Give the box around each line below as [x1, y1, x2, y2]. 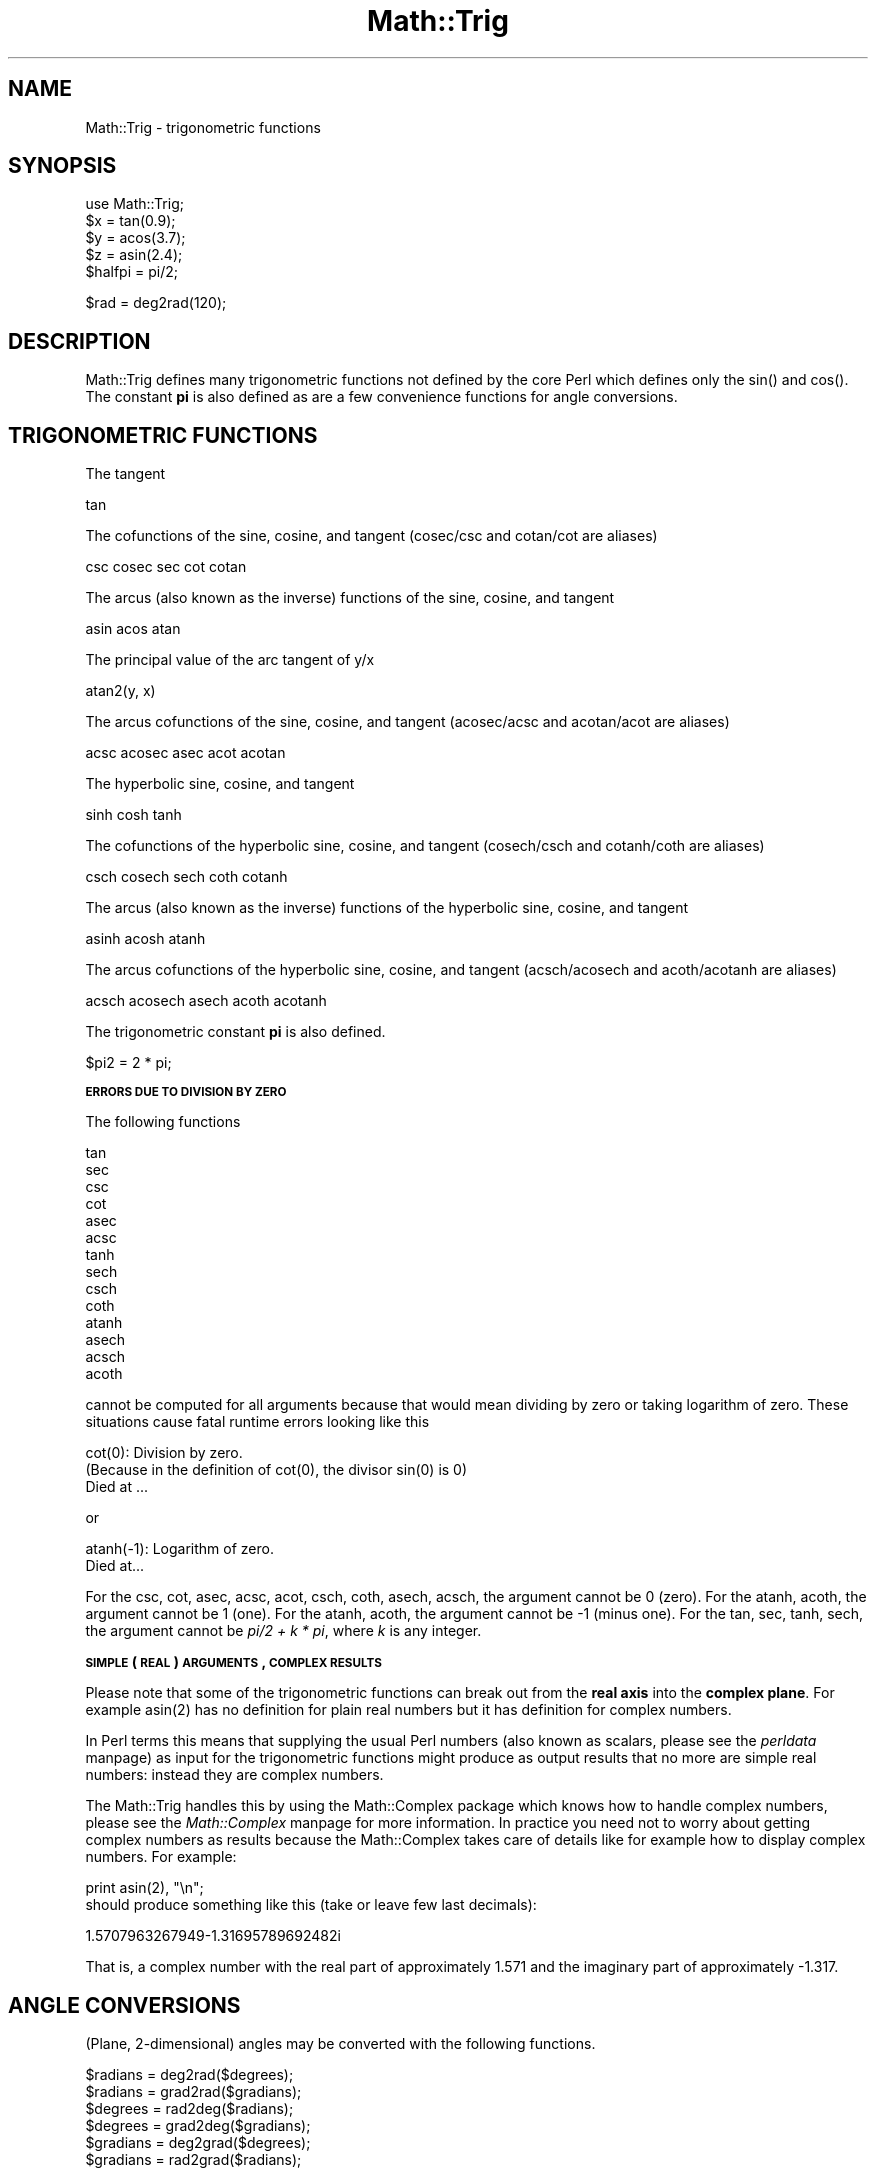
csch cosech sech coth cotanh [85, 868, 288, 886]
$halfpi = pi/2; [85, 263, 178, 281]
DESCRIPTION [8, 328, 151, 354]
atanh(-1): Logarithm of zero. [85, 1540, 274, 1558]
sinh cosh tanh [85, 806, 182, 824]
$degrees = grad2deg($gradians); [85, 2116, 311, 2134]
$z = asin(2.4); [85, 246, 183, 264]
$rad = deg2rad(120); [85, 294, 227, 312]
